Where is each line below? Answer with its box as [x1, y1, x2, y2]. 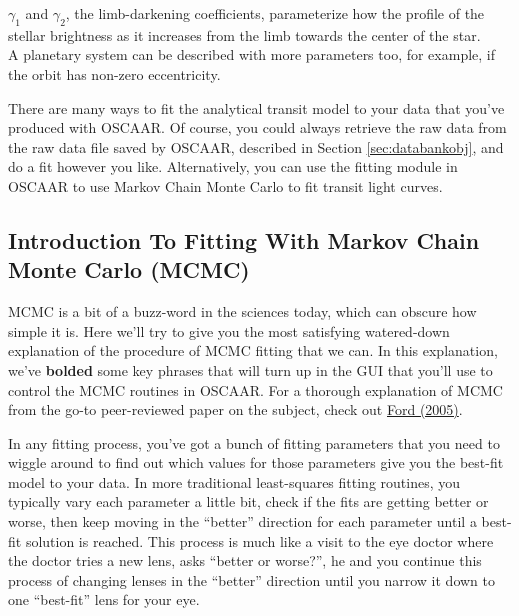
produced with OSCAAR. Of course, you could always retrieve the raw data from [8, 117, 507, 138]
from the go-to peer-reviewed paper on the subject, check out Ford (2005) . [8, 399, 463, 420]
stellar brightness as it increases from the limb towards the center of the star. [8, 24, 481, 45]
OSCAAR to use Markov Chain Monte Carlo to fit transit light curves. [8, 175, 443, 196]
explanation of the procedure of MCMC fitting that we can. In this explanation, [8, 340, 498, 361]
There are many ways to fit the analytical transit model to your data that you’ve [8, 97, 505, 118]
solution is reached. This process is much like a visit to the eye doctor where [25, 530, 494, 551]
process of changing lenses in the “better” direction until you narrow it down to [8, 569, 496, 590]
